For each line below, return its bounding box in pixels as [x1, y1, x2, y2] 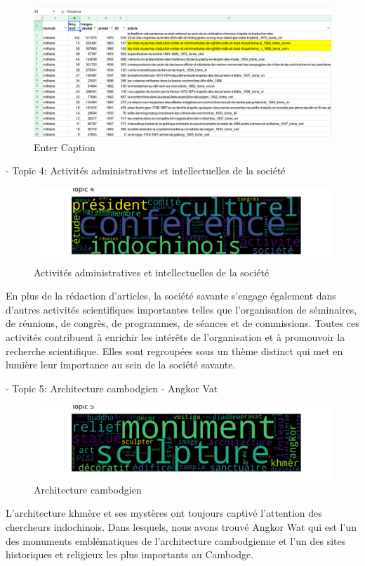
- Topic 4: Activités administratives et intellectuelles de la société [6, 163, 286, 178]
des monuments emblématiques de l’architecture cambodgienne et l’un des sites [6, 533, 346, 548]
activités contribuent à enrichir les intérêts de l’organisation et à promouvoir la [6, 329, 345, 344]
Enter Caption [34, 139, 95, 154]
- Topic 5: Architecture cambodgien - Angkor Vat [6, 380, 218, 395]
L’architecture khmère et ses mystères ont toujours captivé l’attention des [6, 506, 322, 520]
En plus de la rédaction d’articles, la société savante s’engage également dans [6, 288, 336, 303]
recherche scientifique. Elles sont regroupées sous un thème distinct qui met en [6, 343, 343, 358]
